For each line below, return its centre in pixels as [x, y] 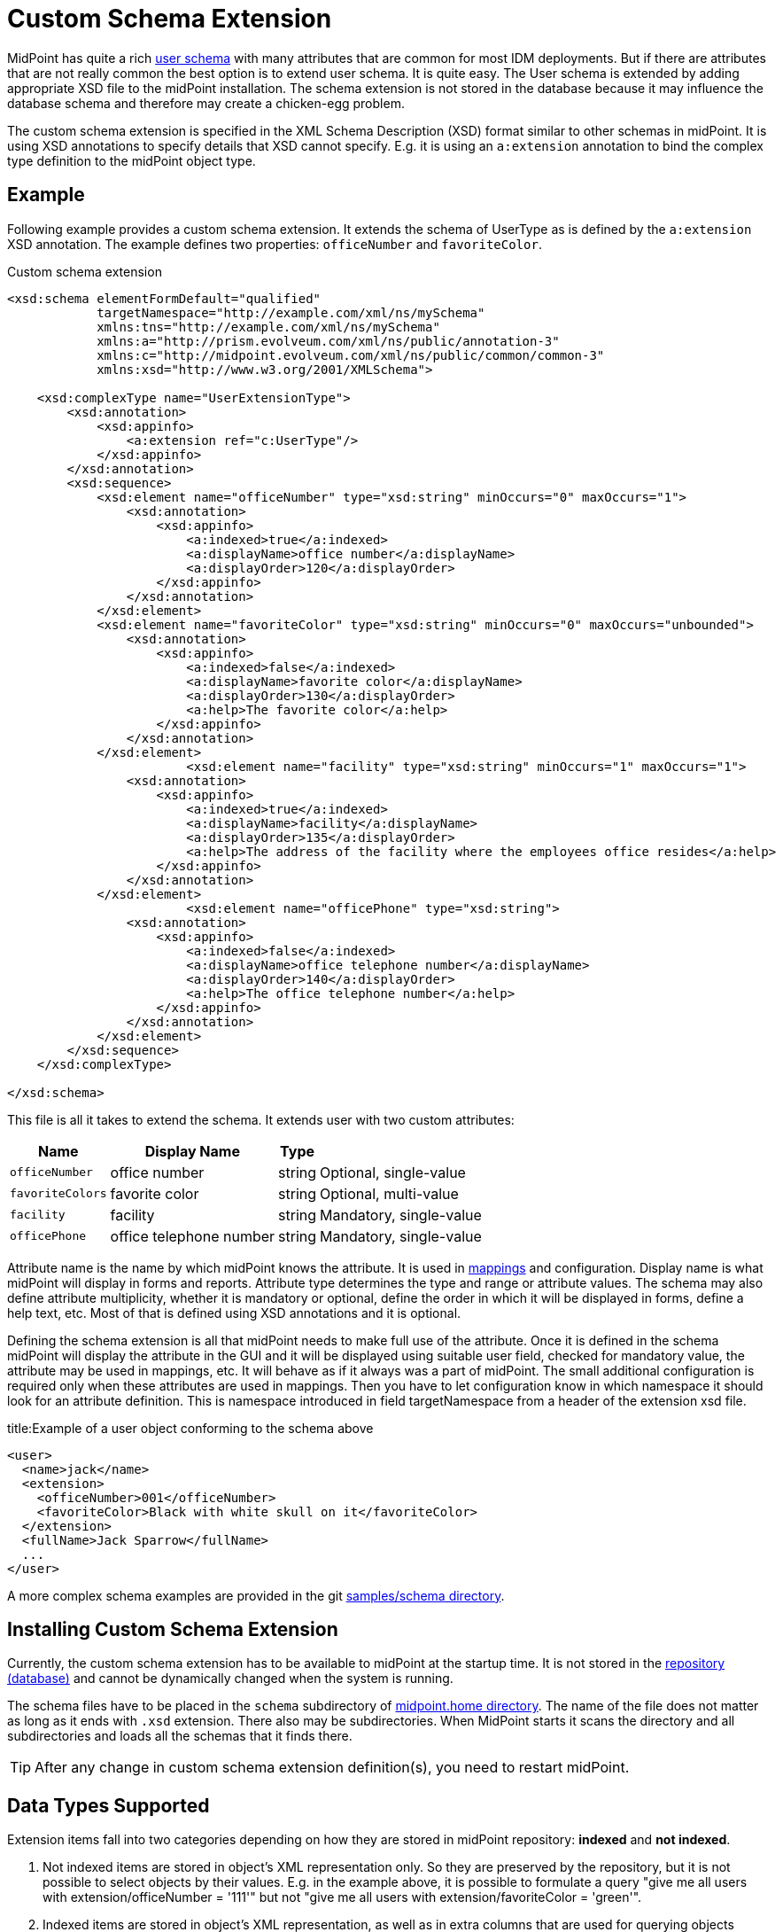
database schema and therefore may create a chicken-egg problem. [206, 103]
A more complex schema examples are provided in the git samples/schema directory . [256, 1595]
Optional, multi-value [389, 1193]
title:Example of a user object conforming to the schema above [190, 1428]
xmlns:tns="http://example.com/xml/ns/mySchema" [268, 327]
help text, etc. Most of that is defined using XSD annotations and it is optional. [234, 1313]
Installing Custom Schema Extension [173, 1630]
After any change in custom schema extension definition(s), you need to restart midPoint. [332, 1768]
